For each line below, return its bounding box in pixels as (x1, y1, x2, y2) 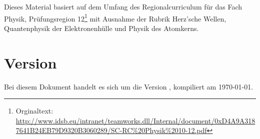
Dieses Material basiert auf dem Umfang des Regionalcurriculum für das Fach (4, 1, 242, 11)
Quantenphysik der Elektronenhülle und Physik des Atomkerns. (4, 22, 199, 33)
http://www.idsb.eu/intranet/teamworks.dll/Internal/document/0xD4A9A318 (15, 115, 255, 125)
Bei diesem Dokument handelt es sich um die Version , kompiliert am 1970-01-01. (4, 81, 253, 91)
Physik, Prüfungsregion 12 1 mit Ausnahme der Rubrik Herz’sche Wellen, (4, 11, 226, 23)
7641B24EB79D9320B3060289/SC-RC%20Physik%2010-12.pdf (15, 125, 207, 135)
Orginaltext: (15, 105, 53, 116)
